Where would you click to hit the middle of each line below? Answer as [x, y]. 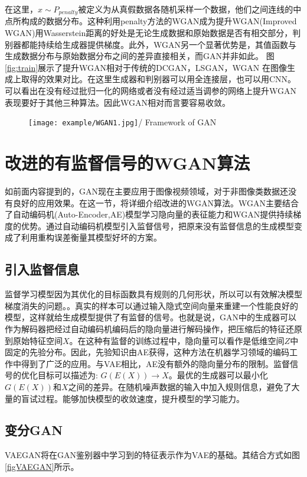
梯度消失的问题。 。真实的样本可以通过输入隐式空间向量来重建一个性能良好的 [151, 305]
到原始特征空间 [34, 340]
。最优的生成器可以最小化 [218, 375]
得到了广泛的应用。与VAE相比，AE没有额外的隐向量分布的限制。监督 [156, 363]
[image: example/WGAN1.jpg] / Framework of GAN [123, 122]
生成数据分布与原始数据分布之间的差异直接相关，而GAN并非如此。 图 [140, 56]
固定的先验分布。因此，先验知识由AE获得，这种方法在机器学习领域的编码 [147, 352]
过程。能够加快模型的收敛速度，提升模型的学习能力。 [141, 398]
